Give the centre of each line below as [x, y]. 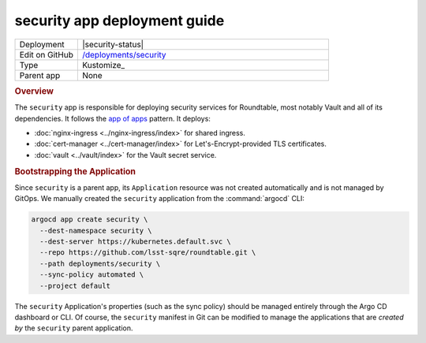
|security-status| [113, 44]
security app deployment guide [120, 21]
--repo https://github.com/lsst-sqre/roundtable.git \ [148, 253]
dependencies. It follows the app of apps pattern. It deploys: [112, 118]
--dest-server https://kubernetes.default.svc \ [136, 241]
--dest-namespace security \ [96, 230]
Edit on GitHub [47, 54]
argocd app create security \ [90, 220]
